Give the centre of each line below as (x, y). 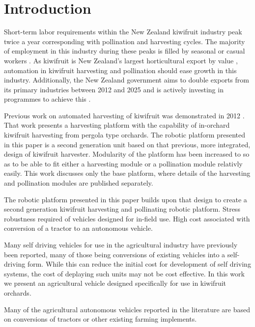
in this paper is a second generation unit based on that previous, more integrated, (127, 144)
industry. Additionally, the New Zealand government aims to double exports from (127, 80)
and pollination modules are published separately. (79, 183)
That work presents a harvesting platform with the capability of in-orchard (117, 125)
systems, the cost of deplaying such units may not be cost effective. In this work (124, 273)
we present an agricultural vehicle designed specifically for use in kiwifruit (115, 283)
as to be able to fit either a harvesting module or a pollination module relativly (123, 163)
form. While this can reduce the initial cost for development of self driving (139, 264)
